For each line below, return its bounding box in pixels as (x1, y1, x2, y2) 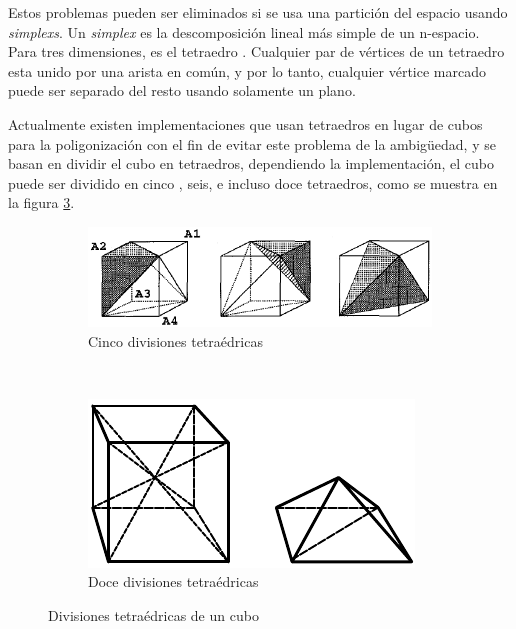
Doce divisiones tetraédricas (88, 571, 259, 592)
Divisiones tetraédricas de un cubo (48, 605, 259, 626)
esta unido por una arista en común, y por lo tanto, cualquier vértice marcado (8, 60, 486, 81)
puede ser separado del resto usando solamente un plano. (8, 80, 356, 101)
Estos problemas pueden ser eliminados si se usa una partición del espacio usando (8, 2, 508, 22)
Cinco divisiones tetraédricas (88, 330, 263, 351)
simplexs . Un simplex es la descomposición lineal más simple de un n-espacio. (8, 21, 480, 42)
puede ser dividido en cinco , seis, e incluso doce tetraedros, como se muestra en (8, 172, 498, 193)
